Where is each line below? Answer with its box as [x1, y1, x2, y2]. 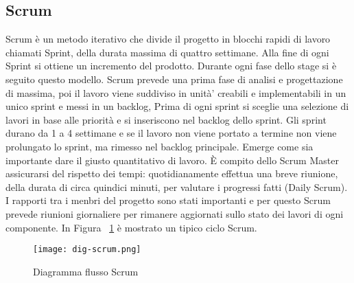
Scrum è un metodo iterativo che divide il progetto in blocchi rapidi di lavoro [5, 32, 331, 46]
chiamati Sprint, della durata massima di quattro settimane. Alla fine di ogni [5, 45, 329, 59]
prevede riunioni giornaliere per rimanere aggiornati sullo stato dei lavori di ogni [5, 206, 344, 220]
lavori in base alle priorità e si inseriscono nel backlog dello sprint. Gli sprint [5, 112, 327, 126]
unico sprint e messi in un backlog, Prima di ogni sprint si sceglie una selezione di [5, 99, 349, 113]
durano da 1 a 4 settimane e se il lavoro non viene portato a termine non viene [5, 126, 337, 140]
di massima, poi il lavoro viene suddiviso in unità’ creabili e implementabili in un [5, 85, 346, 100]
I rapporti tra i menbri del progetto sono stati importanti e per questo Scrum [5, 193, 331, 207]
